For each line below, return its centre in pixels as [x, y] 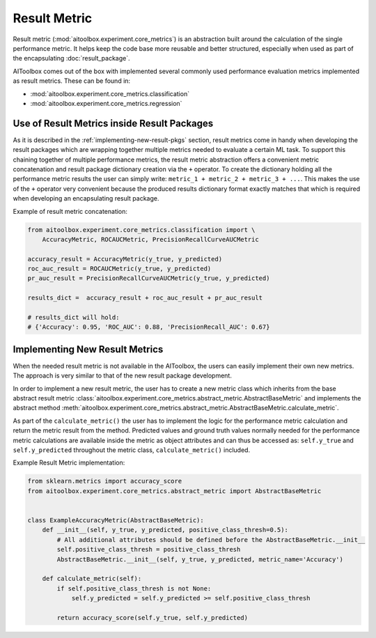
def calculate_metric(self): [92, 579]
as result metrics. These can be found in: [72, 81]
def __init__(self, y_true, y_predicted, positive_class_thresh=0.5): [165, 530]
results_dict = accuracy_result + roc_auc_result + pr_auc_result [145, 298]
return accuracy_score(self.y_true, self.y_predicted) [152, 617]
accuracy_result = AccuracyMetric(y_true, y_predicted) [125, 259]
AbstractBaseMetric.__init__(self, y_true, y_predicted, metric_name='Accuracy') [200, 559]
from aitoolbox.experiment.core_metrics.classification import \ [141, 229]
